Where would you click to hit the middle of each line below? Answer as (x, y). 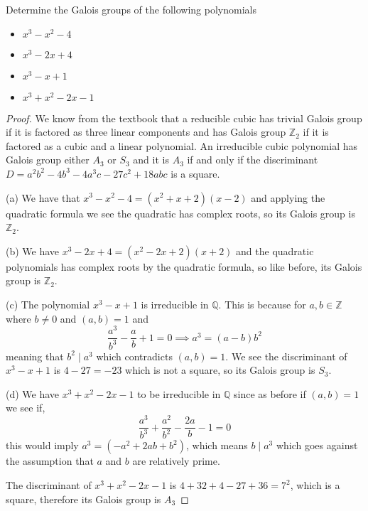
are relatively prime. (176, 461)
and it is (151, 160)
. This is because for (262, 304)
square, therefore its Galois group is (83, 499)
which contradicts (134, 356)
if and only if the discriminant (253, 160)
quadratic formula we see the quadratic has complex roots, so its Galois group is (180, 213)
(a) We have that (43, 197)
